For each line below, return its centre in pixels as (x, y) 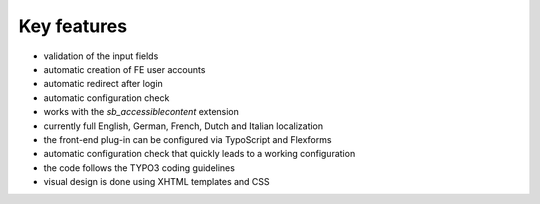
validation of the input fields (101, 56)
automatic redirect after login (103, 84)
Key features (73, 26)
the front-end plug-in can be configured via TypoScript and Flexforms (187, 139)
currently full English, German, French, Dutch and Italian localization (183, 126)
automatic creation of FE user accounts (124, 69)
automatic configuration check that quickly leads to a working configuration (199, 154)
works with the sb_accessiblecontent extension (141, 112)
